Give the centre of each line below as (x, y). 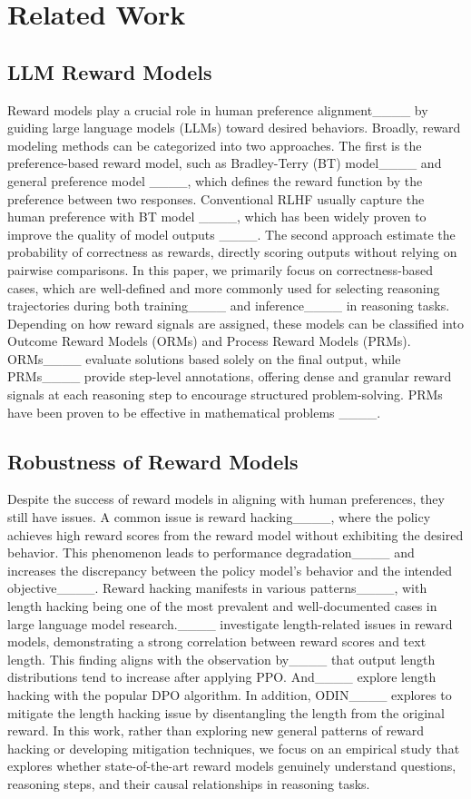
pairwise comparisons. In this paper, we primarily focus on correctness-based (221, 269)
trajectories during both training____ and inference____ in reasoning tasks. (229, 306)
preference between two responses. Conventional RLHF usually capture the (216, 198)
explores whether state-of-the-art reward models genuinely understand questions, (232, 766)
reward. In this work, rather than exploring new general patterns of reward (216, 730)
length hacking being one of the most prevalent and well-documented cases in (222, 606)
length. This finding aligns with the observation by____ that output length (221, 659)
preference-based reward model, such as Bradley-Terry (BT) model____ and (225, 163)
